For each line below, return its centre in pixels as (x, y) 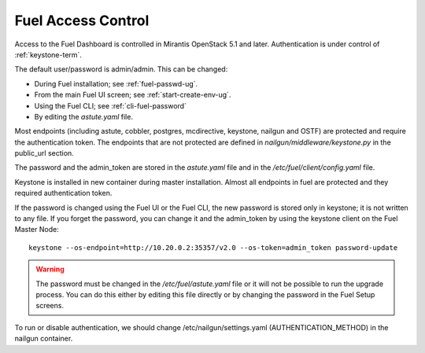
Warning (50, 269)
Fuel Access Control (82, 20)
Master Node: (37, 230)
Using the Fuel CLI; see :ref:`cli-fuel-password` (110, 105)
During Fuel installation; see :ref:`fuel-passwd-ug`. (116, 83)
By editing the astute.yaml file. (84, 116)
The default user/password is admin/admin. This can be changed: (121, 69)
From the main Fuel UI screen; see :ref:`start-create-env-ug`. (133, 95)
